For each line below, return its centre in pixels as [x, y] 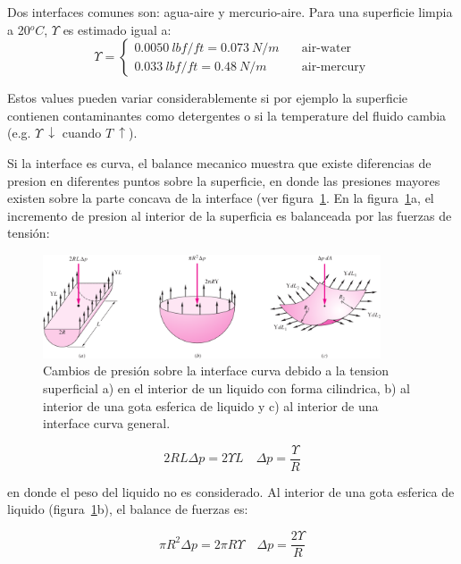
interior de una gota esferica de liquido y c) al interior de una [211, 405]
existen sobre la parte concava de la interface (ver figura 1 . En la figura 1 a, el [221, 198]
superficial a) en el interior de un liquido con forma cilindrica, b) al [226, 388]
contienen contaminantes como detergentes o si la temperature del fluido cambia [227, 115]
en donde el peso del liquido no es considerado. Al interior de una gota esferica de [231, 491]
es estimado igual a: [117, 29]
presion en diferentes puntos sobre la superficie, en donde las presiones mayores [224, 180]
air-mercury [334, 67]
